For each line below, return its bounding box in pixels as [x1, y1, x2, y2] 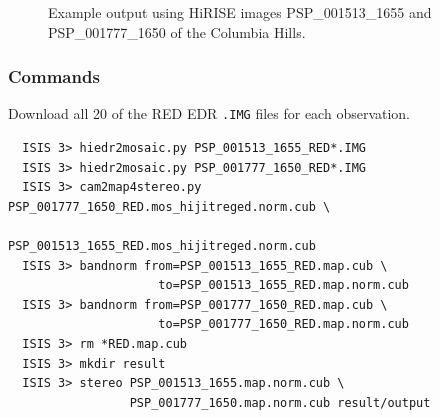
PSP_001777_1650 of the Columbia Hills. [48, 21, 306, 42]
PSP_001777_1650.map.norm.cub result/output [129, 395, 431, 410]
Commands [8, 64, 100, 89]
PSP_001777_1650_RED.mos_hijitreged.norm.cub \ [8, 199, 331, 214]
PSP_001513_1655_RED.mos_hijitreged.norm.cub [8, 239, 316, 254]
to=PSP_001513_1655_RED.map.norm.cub [158, 278, 409, 293]
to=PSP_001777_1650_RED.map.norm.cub [158, 317, 409, 332]
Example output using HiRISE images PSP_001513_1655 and [48, 2, 432, 22]
